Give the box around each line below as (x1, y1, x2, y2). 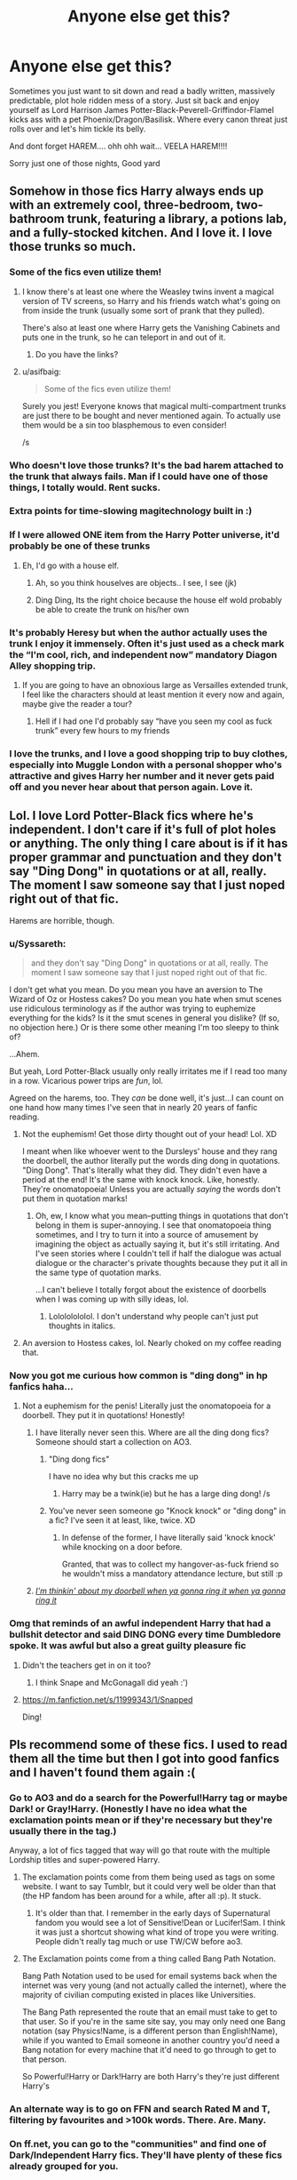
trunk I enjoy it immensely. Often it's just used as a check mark (9, 637, 285, 650)
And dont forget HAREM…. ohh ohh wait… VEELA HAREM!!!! (9, 140, 228, 151)
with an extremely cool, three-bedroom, (9, 197, 234, 212)
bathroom (9, 212, 65, 227)
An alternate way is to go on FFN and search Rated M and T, (9, 2103, 270, 2115)
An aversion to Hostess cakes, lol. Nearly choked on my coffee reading (21, 1338, 282, 1349)
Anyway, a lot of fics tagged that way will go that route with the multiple (9, 1845, 270, 1855)
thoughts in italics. (48, 1320, 116, 1331)
